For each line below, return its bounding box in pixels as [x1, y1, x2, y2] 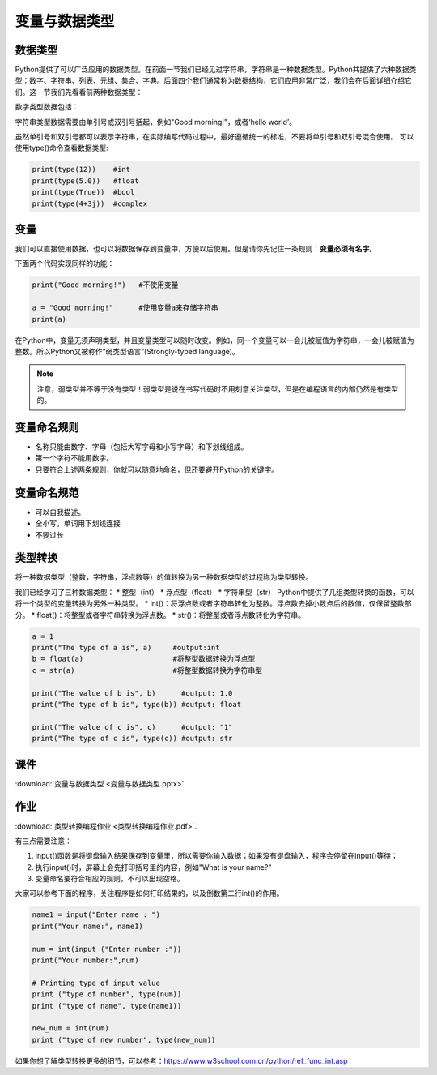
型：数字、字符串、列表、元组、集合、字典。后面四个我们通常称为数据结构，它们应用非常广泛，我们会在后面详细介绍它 [15, 75, 412, 85]
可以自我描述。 [35, 507, 85, 516]
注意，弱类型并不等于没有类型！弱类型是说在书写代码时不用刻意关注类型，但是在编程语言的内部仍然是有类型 [36, 383, 398, 393]
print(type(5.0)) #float [32, 176, 139, 186]
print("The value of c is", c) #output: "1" [32, 722, 233, 731]
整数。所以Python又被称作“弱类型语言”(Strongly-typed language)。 [15, 346, 240, 356]
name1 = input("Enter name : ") [32, 910, 161, 919]
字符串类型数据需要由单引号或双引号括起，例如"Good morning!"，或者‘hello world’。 [15, 117, 297, 126]
